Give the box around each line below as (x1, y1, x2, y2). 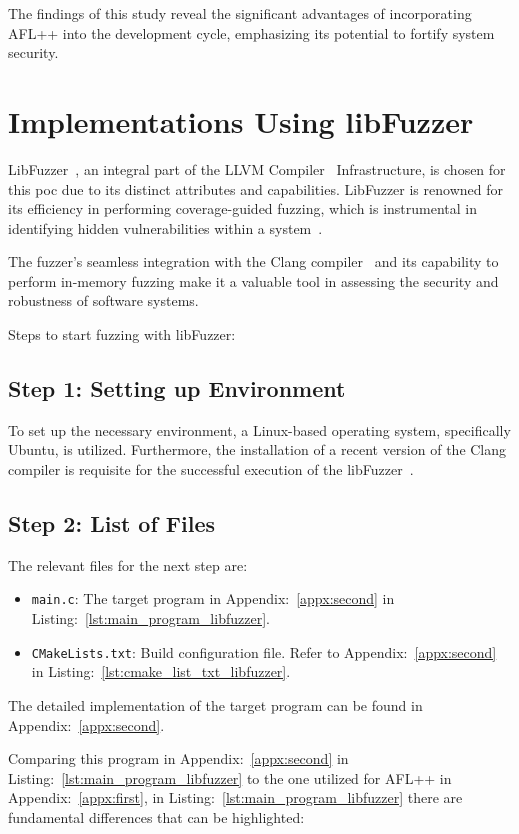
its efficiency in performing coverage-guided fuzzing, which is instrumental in (8, 198, 477, 219)
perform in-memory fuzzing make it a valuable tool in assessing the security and (8, 270, 499, 291)
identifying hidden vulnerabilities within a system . (8, 217, 323, 238)
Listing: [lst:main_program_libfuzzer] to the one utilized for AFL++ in (8, 767, 452, 788)
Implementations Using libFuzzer (8, 100, 474, 141)
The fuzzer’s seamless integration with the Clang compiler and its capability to (8, 251, 499, 272)
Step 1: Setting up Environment (8, 373, 346, 404)
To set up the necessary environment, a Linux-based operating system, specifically (8, 419, 511, 440)
